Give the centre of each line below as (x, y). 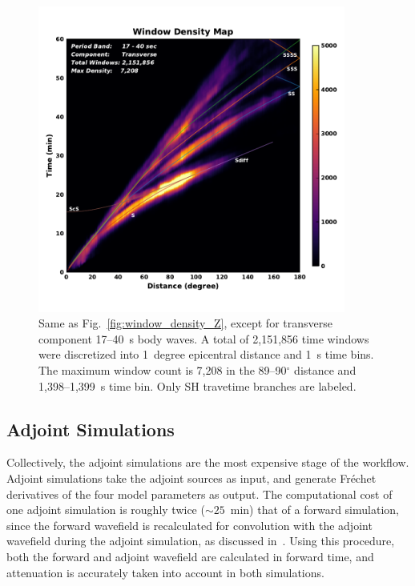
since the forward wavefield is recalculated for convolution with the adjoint (189, 525)
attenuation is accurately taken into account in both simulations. (165, 572)
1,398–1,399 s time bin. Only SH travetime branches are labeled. (197, 385)
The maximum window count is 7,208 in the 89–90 (163, 369)
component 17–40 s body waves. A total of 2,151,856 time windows (204, 338)
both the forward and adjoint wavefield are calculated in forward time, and (190, 556)
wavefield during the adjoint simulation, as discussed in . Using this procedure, (201, 541)
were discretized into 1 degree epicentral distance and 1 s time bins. (206, 354)
